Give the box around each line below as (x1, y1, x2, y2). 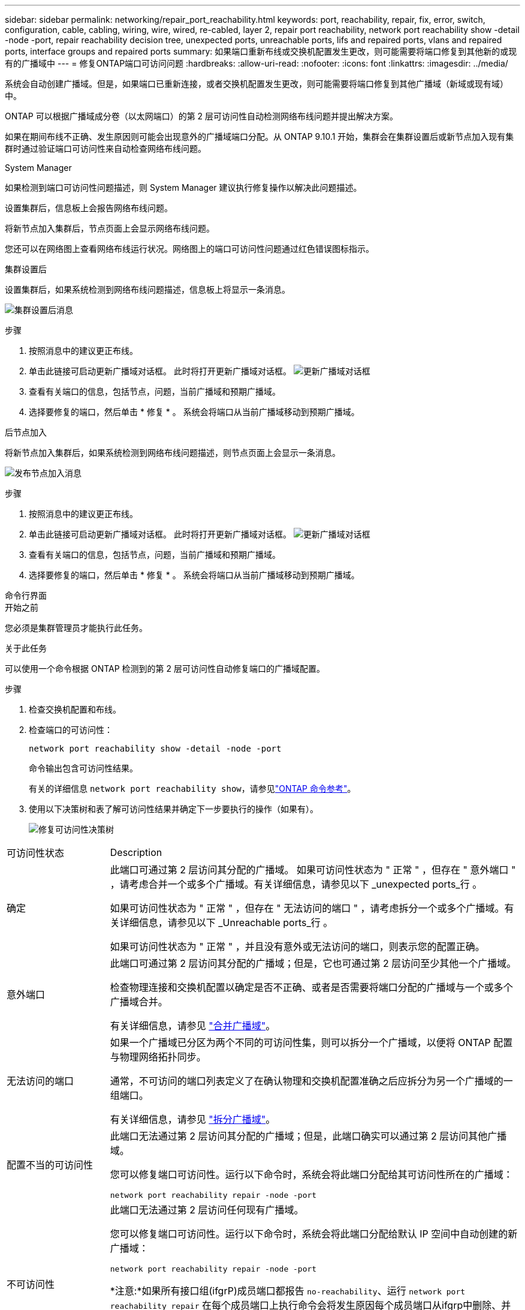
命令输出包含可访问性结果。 (29, 763, 138, 773)
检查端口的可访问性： (29, 725, 113, 735)
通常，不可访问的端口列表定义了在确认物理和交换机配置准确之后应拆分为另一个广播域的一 (110, 1075, 513, 1087)
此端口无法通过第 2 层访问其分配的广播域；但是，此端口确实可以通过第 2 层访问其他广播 (110, 1130, 507, 1142)
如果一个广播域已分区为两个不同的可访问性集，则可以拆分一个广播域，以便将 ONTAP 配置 (110, 1036, 513, 1048)
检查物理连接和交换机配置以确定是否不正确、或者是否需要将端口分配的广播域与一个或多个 (110, 981, 513, 993)
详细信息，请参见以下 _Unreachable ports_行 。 (119, 917, 333, 929)
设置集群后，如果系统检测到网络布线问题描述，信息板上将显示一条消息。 (5, 284, 290, 295)
